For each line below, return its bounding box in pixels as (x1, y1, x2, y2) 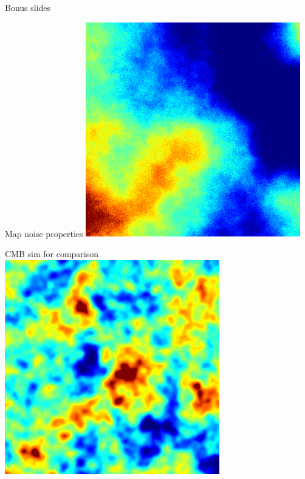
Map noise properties (5, 227, 83, 239)
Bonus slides (5, 1, 51, 13)
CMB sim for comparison (5, 247, 99, 260)
